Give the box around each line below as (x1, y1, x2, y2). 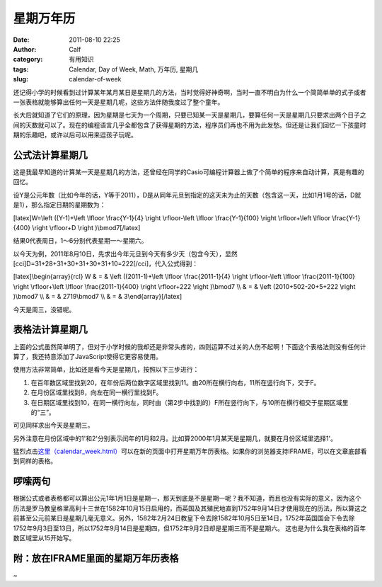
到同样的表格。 (13, 457, 57, 465)
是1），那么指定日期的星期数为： (13, 200, 106, 209)
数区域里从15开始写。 (13, 533, 76, 542)
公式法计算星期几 (13, 149, 88, 161)
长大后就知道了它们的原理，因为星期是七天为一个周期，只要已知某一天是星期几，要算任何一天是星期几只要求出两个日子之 (13, 110, 366, 120)
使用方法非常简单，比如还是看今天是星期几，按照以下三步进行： (13, 365, 199, 374)
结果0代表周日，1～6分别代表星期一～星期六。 (13, 236, 148, 245)
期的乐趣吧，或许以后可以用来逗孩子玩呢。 (13, 131, 137, 139)
